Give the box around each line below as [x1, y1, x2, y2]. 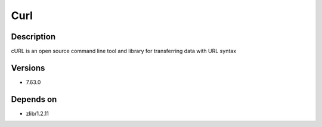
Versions [11, 63, 45, 73]
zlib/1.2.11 [26, 110, 49, 117]
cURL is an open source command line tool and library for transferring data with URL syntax [11, 48, 237, 55]
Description [11, 32, 56, 42]
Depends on [11, 94, 57, 104]
